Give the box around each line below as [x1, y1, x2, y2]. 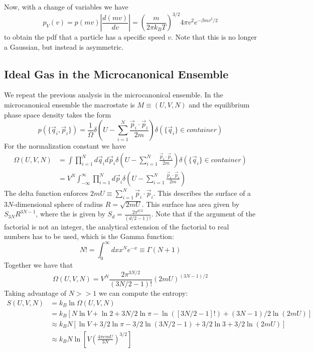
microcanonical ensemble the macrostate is [4, 99, 135, 110]
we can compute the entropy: [98, 287, 188, 298]
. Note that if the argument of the [151, 208, 256, 219]
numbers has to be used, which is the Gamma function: [4, 231, 174, 242]
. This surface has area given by [141, 198, 240, 209]
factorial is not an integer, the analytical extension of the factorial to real [4, 221, 229, 231]
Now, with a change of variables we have [4, 2, 128, 12]
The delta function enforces [4, 187, 88, 198]
